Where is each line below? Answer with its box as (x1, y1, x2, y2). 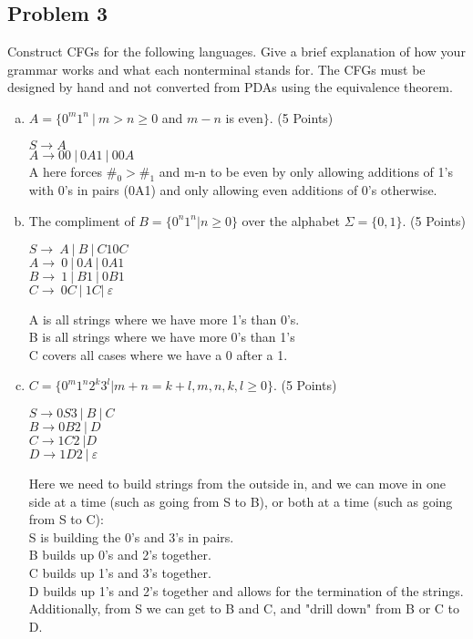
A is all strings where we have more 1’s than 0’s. (28, 309, 300, 328)
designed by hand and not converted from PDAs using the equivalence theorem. (7, 77, 453, 97)
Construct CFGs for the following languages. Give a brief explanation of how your (7, 42, 466, 61)
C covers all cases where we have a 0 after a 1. (28, 345, 288, 364)
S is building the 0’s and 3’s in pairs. (28, 527, 234, 546)
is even (225, 108, 263, 127)
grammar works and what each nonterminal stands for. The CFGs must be (7, 59, 426, 78)
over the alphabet (242, 211, 340, 230)
